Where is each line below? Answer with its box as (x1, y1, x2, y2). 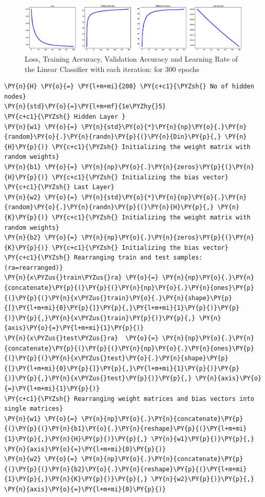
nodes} (4, 93, 26, 100)
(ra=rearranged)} (4, 264, 63, 271)
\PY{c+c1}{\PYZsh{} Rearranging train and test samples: (4, 254, 203, 262)
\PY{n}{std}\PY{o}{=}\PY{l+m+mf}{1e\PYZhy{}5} (4, 103, 166, 111)
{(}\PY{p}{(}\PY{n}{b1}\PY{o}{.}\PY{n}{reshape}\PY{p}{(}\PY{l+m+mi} (4, 425, 247, 433)
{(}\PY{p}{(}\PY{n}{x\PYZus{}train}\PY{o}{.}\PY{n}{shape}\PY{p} (4, 294, 232, 302)
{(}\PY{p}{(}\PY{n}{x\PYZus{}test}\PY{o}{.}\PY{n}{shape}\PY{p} (4, 355, 229, 362)
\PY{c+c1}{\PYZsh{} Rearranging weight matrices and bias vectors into (4, 395, 254, 402)
